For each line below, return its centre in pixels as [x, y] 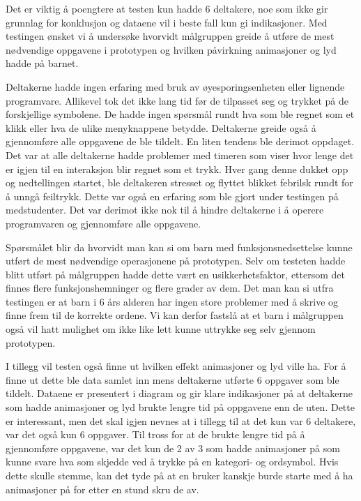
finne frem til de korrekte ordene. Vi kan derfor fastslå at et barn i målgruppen [175, 315]
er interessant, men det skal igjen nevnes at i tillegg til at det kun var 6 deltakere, [181, 420]
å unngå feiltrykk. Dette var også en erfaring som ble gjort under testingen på [172, 196]
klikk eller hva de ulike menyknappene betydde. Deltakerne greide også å [161, 127]
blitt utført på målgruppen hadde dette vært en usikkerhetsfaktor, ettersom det [176, 274]
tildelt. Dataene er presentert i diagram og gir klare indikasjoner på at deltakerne [179, 393]
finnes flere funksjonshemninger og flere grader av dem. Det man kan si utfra [170, 288]
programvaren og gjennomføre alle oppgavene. [103, 223]
